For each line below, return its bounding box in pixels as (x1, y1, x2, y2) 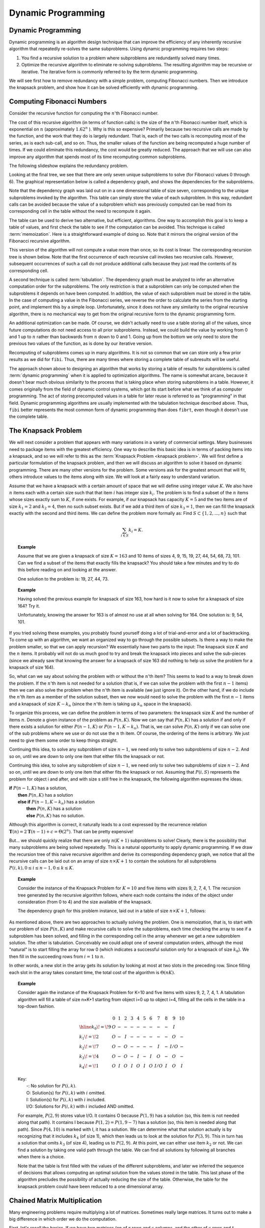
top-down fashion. (18, 1004, 55, 1009)
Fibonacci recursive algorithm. (9, 238, 71, 244)
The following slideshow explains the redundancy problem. (9, 163, 129, 169)
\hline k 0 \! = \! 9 (79, 1024, 111, 1031)
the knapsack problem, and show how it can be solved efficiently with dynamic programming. (9, 84, 198, 90)
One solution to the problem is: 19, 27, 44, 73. (18, 576, 109, 582)
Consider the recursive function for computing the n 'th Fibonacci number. (9, 111, 159, 116)
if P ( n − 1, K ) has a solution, (9, 785, 67, 791)
